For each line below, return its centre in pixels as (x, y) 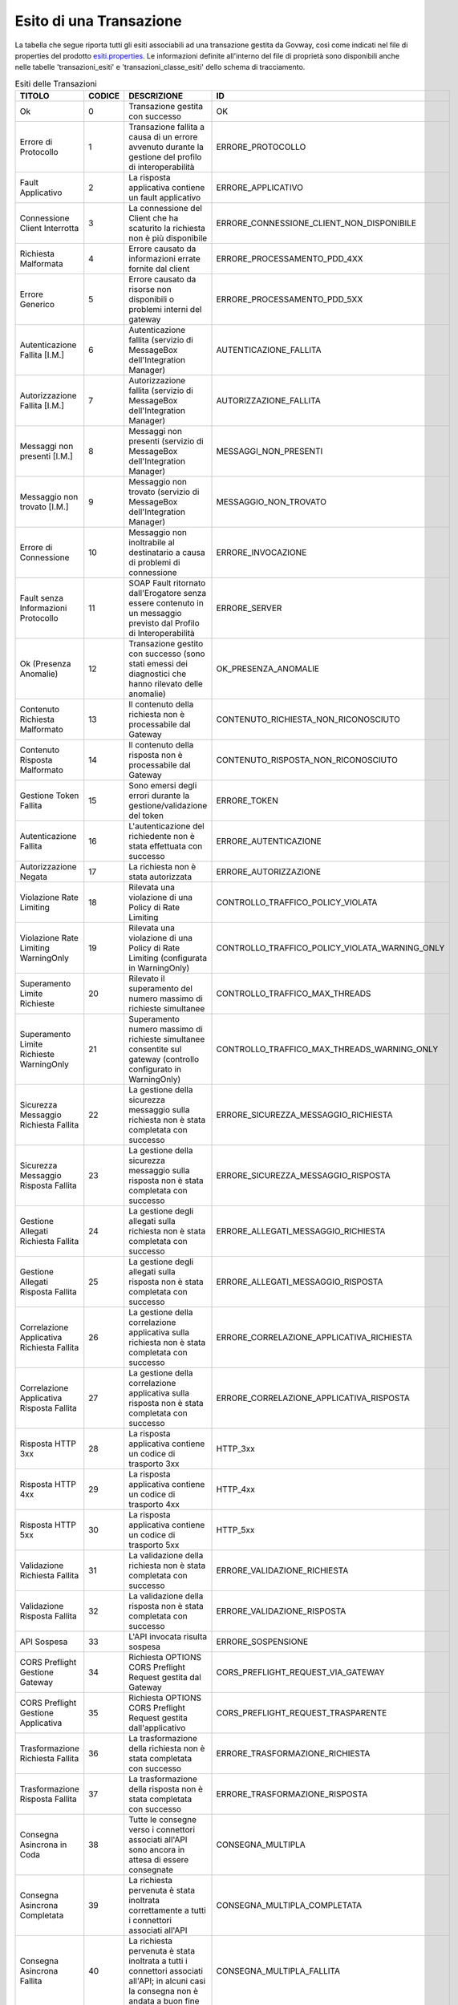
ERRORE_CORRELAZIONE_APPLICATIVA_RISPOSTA (313, 1398)
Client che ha (154, 218)
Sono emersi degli (163, 786)
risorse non (150, 290)
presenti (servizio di (166, 441)
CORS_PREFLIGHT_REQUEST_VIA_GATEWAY (300, 1672)
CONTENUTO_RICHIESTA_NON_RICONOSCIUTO (308, 719)
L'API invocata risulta (168, 1637)
